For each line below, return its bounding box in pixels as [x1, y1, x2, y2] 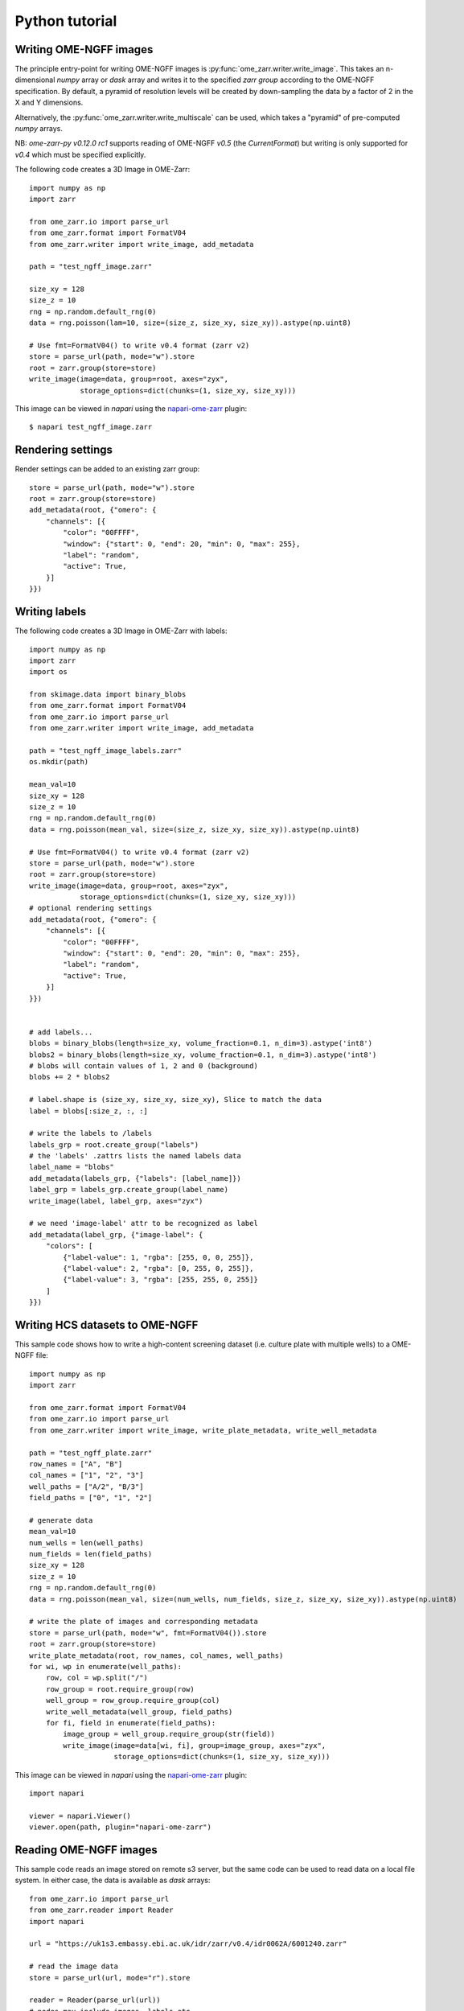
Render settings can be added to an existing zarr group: [14, 464, 200, 474]
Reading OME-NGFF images [14, 1843, 158, 1857]
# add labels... [29, 1027, 93, 1037]
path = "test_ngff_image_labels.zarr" [29, 746, 183, 755]
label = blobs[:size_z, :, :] [29, 1106, 149, 1116]
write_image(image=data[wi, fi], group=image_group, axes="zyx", [63, 1741, 326, 1750]
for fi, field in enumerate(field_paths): [45, 1718, 216, 1727]
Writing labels [14, 605, 87, 619]
